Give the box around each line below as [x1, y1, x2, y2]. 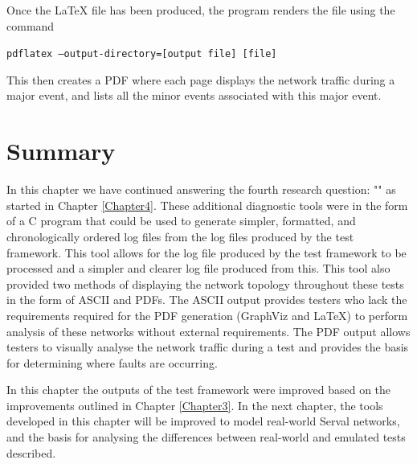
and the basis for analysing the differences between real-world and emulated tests [6, 429, 406, 446]
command [6, 17, 55, 34]
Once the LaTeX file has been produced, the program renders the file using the [6, 2, 395, 18]
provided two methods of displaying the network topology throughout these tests [6, 275, 404, 292]
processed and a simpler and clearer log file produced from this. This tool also [6, 260, 390, 277]
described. [6, 444, 56, 461]
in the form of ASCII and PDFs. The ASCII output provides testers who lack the [6, 291, 407, 308]
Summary [6, 134, 116, 167]
